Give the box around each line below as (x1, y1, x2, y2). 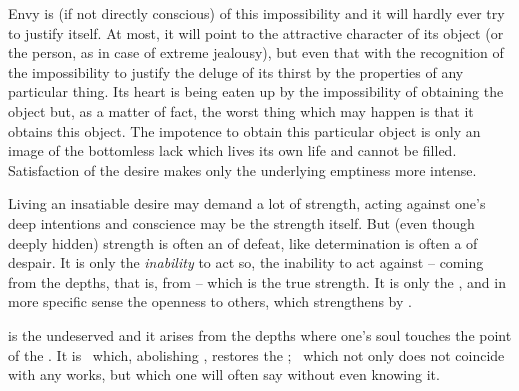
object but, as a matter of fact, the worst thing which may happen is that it (8, 100, 474, 121)
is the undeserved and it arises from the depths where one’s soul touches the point (8, 324, 512, 345)
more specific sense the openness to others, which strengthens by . (8, 291, 412, 312)
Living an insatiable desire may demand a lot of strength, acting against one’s (8, 193, 486, 214)
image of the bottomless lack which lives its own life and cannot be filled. (8, 140, 457, 161)
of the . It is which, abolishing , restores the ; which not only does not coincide (8, 344, 505, 365)
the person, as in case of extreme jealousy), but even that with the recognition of (8, 42, 504, 63)
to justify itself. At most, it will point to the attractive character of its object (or (8, 22, 504, 43)
